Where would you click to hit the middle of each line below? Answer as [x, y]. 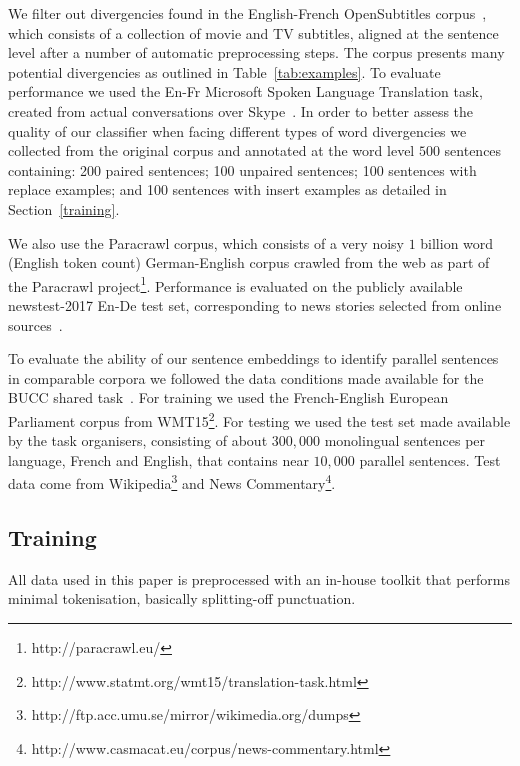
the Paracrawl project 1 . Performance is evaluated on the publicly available [235, 284]
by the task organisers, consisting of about [138, 440]
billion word [457, 242]
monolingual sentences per [405, 440]
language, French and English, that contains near [158, 459]
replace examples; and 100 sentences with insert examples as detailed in [227, 189]
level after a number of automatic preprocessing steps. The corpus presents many [256, 52]
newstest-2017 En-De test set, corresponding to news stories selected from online [255, 304]
